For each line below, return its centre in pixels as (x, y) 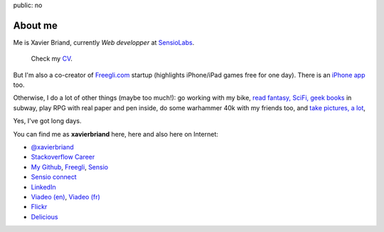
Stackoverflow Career (63, 157)
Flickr (39, 207)
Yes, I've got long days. (47, 121)
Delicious (44, 216)
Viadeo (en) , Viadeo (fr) (66, 196)
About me (36, 25)
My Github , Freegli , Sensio (70, 167)
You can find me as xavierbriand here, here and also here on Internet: (116, 134)
